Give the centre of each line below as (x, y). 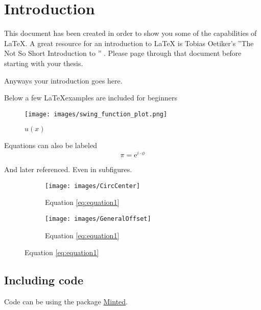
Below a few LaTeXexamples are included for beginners (91, 98)
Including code (44, 280)
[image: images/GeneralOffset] (98, 219)
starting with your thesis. (44, 63)
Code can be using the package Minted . (66, 301)
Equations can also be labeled (51, 145)
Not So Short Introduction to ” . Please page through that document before (123, 53)
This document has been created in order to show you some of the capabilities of (130, 33)
